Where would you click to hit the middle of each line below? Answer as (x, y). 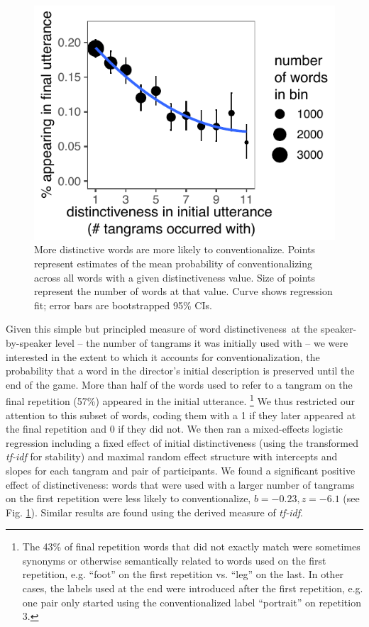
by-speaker (29, 342)
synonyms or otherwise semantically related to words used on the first (174, 560)
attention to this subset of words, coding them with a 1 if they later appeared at (181, 415)
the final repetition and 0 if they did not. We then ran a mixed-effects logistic (175, 429)
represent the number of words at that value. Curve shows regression (183, 291)
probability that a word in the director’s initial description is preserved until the (180, 371)
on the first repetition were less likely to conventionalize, (128, 498)
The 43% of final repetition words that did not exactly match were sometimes (191, 546)
